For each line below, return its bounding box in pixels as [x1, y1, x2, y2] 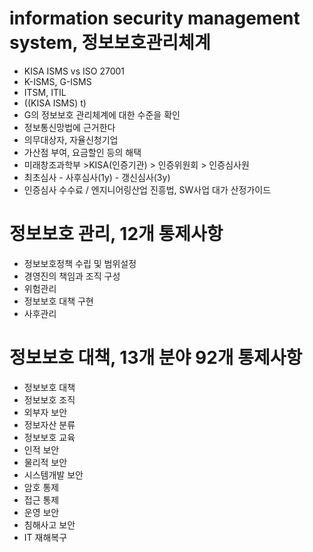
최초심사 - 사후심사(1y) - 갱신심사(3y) [23, 171, 171, 183]
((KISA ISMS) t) [23, 97, 87, 109]
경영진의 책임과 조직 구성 [23, 270, 121, 282]
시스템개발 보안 [23, 468, 84, 481]
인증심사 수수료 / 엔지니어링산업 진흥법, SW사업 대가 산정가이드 [23, 183, 272, 196]
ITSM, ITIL [23, 86, 67, 98]
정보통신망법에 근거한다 [23, 121, 116, 133]
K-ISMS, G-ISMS [23, 75, 92, 87]
